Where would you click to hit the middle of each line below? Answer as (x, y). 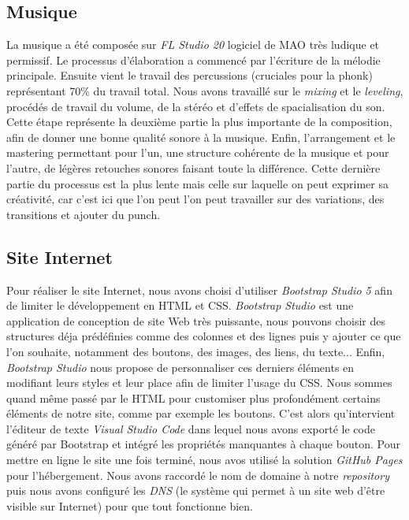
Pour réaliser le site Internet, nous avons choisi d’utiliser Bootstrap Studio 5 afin (199, 290)
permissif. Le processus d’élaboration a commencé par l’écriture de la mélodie (193, 59)
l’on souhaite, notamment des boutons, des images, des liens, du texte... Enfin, (196, 351)
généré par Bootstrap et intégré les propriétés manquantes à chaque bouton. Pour (203, 444)
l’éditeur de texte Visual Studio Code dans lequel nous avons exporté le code (191, 428)
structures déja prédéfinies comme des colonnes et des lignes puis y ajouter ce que (204, 336)
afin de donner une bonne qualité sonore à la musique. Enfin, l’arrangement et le (201, 137)
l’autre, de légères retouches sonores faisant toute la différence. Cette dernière (193, 167)
